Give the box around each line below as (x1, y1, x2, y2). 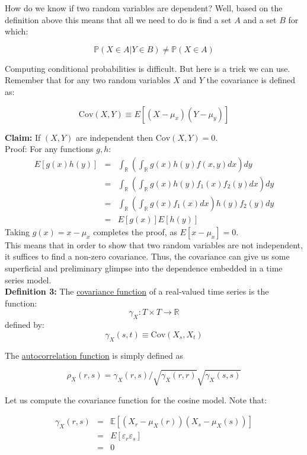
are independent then (76, 131, 153, 143)
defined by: (5, 318, 44, 331)
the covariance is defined (206, 74, 296, 86)
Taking (5, 225, 30, 238)
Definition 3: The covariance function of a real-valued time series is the (5, 285, 269, 298)
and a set (243, 13, 277, 26)
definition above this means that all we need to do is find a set (5, 13, 232, 26)
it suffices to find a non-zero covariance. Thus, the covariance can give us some (5, 250, 290, 263)
